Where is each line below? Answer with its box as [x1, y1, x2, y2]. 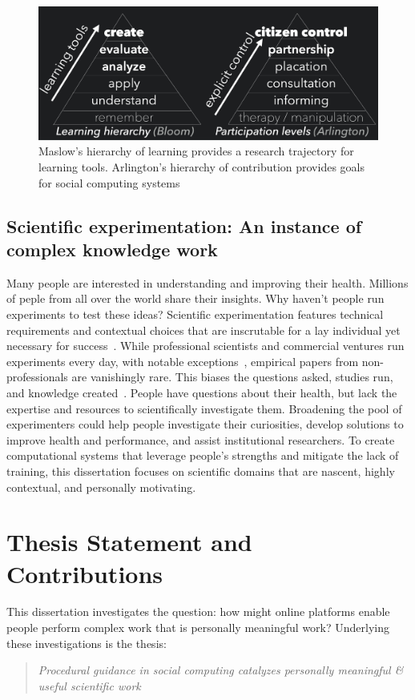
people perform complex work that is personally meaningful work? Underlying [6, 619, 389, 636]
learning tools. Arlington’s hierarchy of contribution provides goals [38, 159, 365, 175]
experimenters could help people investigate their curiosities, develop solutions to [6, 416, 404, 432]
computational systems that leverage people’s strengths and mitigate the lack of [6, 447, 399, 464]
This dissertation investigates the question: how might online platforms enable [6, 603, 390, 620]
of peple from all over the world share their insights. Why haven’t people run [6, 290, 385, 307]
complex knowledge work [6, 237, 218, 262]
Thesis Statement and [6, 525, 252, 558]
